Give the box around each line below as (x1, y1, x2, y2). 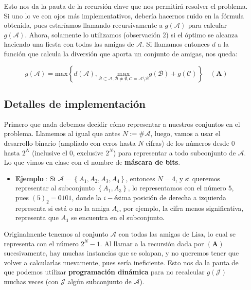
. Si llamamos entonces (142, 39, 210, 49)
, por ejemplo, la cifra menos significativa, (119, 203, 244, 213)
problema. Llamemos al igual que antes (4, 128, 121, 138)
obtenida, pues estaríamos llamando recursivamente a (4, 20, 163, 30)
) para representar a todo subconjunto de (113, 147, 236, 157)
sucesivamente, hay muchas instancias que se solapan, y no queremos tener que (4, 248, 239, 258)
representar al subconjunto (15, 183, 95, 193)
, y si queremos (175, 173, 220, 183)
